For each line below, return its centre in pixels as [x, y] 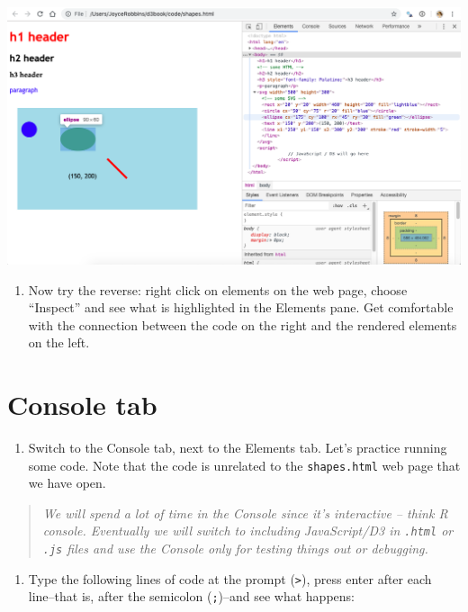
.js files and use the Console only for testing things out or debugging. [235, 549]
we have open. [67, 483]
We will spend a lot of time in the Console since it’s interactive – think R [245, 513]
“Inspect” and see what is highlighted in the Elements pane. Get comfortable [241, 307]
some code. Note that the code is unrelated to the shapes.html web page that [244, 465]
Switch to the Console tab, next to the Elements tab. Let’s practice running [238, 448]
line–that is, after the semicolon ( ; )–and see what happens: [191, 596]
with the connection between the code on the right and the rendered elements [243, 324]
